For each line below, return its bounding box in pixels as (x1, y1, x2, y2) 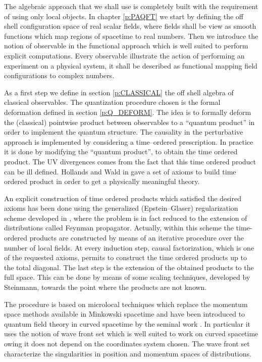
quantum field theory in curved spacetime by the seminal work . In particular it (4, 318, 251, 329)
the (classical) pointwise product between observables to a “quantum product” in (4, 116, 255, 127)
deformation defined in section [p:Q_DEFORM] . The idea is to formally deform (4, 106, 251, 117)
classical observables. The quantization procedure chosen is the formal (4, 97, 221, 107)
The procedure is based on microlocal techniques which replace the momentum (4, 298, 248, 309)
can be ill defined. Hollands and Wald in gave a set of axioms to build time (4, 166, 236, 176)
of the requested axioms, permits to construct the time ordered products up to (4, 252, 247, 263)
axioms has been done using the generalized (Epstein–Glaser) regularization (4, 203, 238, 213)
